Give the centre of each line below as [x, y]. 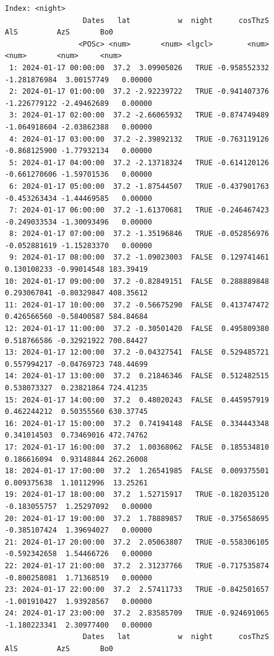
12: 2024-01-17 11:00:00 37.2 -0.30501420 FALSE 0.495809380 [137, 329]
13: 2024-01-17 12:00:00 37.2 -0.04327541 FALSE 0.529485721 [137, 353]
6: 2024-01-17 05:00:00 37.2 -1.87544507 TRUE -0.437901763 [139, 186]
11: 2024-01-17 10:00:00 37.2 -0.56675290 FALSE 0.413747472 [137, 305]
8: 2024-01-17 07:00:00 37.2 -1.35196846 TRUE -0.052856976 [139, 234]
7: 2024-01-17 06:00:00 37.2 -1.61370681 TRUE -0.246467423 [139, 210]
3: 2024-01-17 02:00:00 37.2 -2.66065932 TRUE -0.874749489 [139, 115]
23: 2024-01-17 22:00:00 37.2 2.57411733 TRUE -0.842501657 [137, 590]
